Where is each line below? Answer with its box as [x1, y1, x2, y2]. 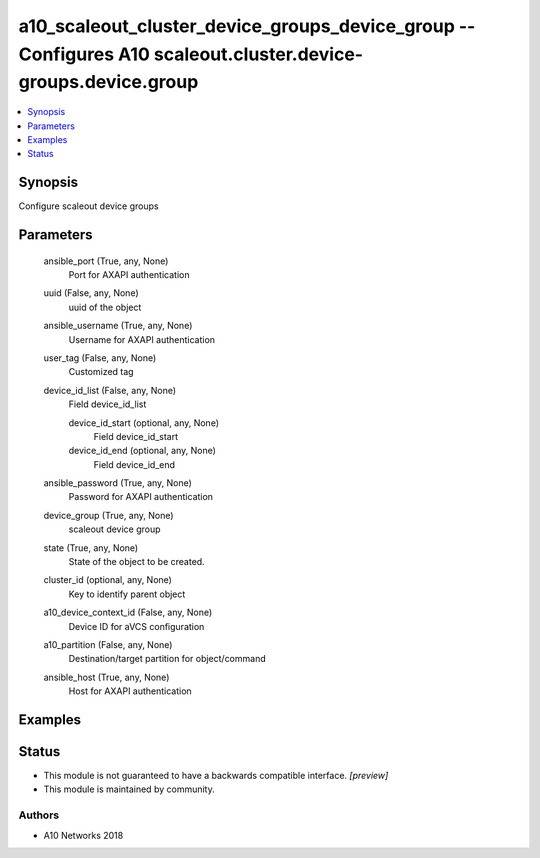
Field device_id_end [93, 458, 175, 470]
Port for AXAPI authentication [68, 269, 190, 281]
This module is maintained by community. [43, 783, 215, 795]
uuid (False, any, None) [43, 287, 139, 299]
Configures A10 [18, 43, 150, 65]
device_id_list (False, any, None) [43, 384, 177, 396]
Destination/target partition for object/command [68, 653, 266, 665]
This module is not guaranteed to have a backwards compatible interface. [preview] [43, 770, 389, 782]
